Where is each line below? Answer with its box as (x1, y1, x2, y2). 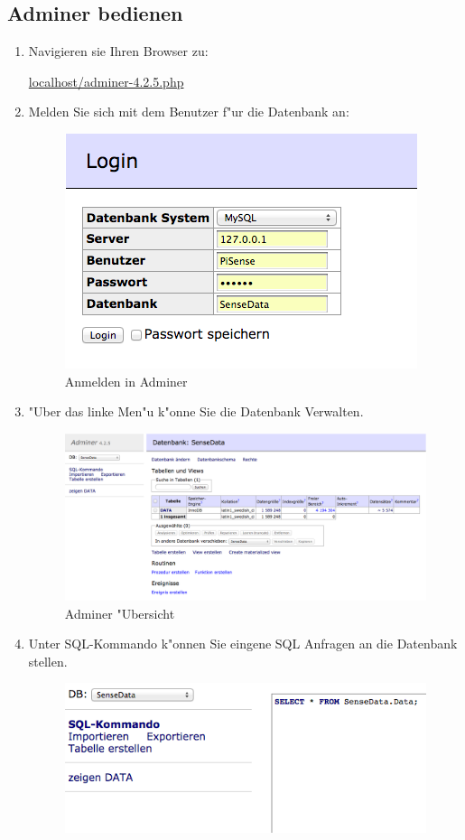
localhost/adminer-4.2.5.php (28, 71, 184, 90)
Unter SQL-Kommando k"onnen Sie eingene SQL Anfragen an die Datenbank (28, 634, 458, 653)
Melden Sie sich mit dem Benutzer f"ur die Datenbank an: (28, 102, 349, 121)
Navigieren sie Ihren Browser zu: (28, 42, 209, 61)
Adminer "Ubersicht (64, 603, 175, 622)
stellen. (28, 651, 68, 670)
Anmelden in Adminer (64, 371, 188, 390)
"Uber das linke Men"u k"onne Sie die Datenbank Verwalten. (28, 402, 364, 421)
